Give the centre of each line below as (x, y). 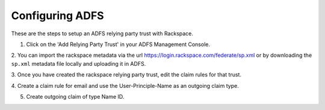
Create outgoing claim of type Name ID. (75, 96)
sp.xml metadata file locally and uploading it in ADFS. (79, 63)
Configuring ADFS (58, 16)
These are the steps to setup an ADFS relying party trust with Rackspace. (102, 33)
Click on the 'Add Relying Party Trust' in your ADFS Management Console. (118, 44)
